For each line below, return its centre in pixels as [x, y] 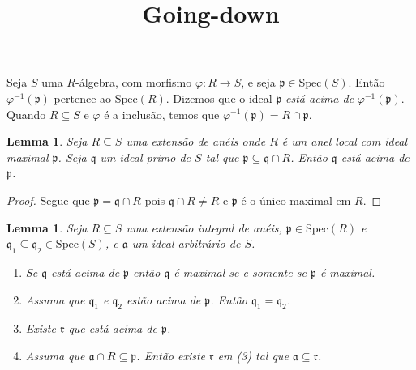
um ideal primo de [146, 157]
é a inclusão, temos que [162, 114]
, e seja [258, 82]
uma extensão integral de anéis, [204, 227]
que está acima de [113, 328]
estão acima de [164, 299]
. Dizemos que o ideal [219, 98]
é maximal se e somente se [240, 272]
